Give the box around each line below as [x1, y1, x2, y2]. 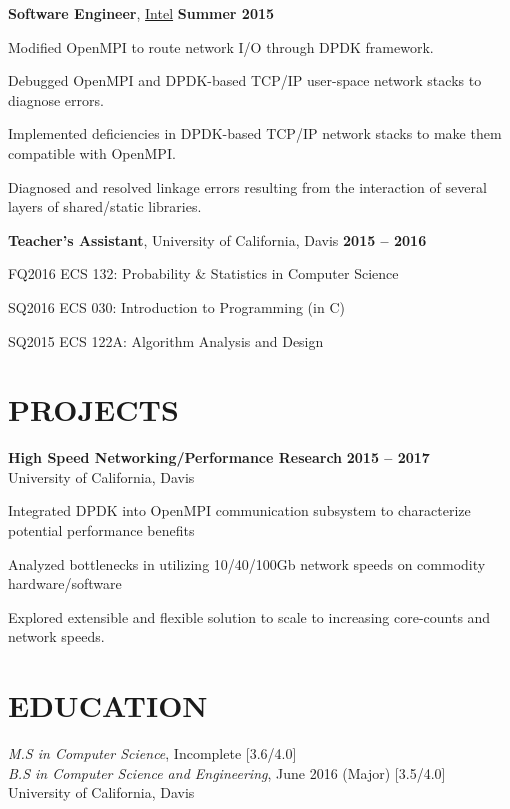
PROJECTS [8, 389, 179, 430]
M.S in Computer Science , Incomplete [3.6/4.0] [8, 743, 297, 764]
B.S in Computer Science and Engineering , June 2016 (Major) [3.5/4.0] [8, 762, 446, 783]
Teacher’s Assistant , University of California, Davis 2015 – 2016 [8, 229, 427, 250]
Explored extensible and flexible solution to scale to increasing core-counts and [8, 606, 491, 627]
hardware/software [8, 573, 122, 594]
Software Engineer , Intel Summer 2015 [8, 3, 275, 23]
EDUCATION [8, 685, 208, 726]
